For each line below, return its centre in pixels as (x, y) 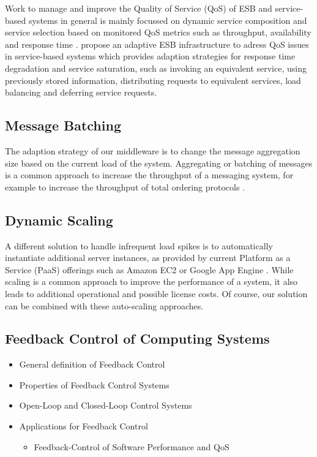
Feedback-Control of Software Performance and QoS (132, 446)
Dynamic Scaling (59, 220)
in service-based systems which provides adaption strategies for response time (150, 56)
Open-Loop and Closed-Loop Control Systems (106, 405)
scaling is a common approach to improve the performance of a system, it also (151, 281)
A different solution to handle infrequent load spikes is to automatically (139, 245)
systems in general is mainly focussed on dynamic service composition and (168, 20)
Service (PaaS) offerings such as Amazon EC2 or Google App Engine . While (149, 269)
